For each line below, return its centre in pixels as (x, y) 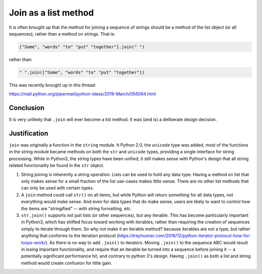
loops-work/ (33, 242)
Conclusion (27, 108)
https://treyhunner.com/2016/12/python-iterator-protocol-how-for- (185, 236)
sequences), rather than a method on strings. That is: (62, 34)
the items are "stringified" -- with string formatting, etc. (76, 208)
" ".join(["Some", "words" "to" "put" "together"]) (82, 72)
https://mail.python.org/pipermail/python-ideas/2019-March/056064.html (82, 94)
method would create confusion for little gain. (67, 263)
